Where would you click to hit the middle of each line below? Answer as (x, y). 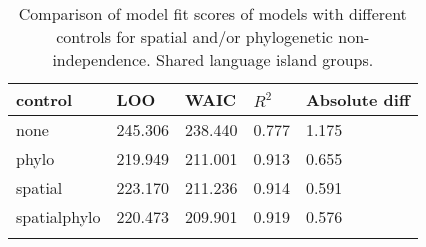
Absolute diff (357, 99)
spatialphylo (58, 216)
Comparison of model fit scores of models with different (212, 13)
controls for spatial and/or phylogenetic (194, 36)
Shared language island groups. (264, 59)
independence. (101, 59)
